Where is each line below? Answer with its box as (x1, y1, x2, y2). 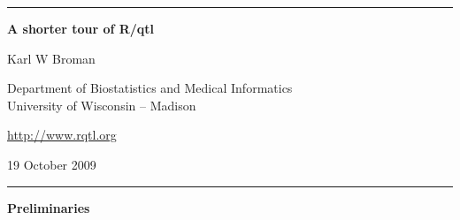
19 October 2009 (7, 155, 96, 173)
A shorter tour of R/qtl (7, 19, 155, 37)
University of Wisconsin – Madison (7, 95, 196, 114)
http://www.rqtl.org (7, 125, 117, 144)
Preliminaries (7, 198, 90, 216)
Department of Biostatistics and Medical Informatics (7, 79, 293, 97)
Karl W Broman (7, 49, 96, 67)
